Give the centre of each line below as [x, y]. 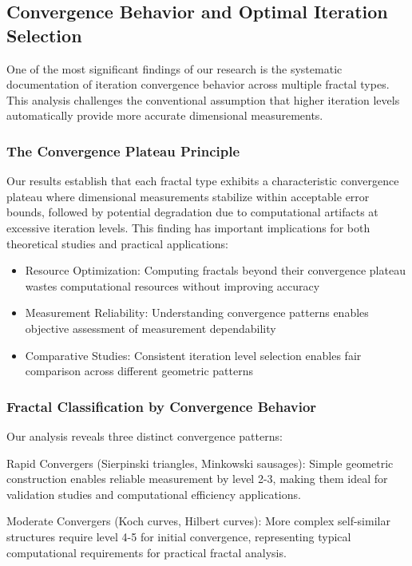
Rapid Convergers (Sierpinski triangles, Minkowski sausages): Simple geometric [200, 463]
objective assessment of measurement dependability [151, 328]
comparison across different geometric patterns [139, 371]
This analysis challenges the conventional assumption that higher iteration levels [203, 99]
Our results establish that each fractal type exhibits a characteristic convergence [203, 181]
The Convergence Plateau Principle [123, 150]
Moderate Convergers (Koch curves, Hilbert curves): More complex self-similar [198, 521]
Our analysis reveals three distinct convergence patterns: [145, 435]
